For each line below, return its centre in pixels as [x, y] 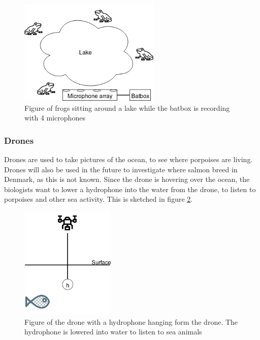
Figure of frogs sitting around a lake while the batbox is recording [127, 107]
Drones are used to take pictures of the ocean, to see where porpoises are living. [128, 159]
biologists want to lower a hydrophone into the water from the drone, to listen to [130, 189]
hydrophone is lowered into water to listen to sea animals [113, 332]
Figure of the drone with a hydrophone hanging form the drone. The [131, 321]
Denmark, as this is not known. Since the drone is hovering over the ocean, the [127, 179]
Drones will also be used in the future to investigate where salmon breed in [121, 169]
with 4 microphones [55, 118]
